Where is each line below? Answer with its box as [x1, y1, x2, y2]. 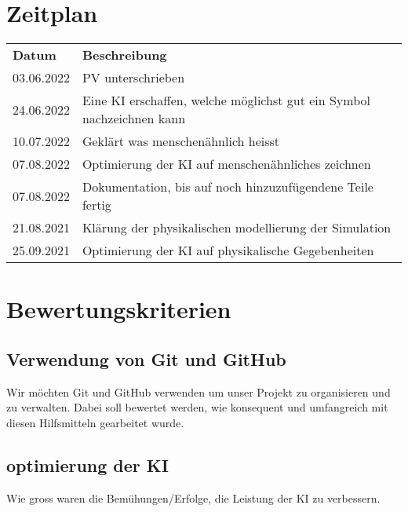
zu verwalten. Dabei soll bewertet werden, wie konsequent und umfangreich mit [6, 399, 388, 415]
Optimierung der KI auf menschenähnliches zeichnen [82, 155, 371, 174]
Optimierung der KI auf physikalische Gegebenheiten [82, 241, 374, 260]
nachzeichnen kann [82, 109, 186, 128]
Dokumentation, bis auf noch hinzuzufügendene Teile [82, 177, 373, 196]
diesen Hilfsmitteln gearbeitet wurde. [6, 414, 184, 430]
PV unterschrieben [82, 68, 185, 87]
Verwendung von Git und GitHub [6, 346, 286, 371]
